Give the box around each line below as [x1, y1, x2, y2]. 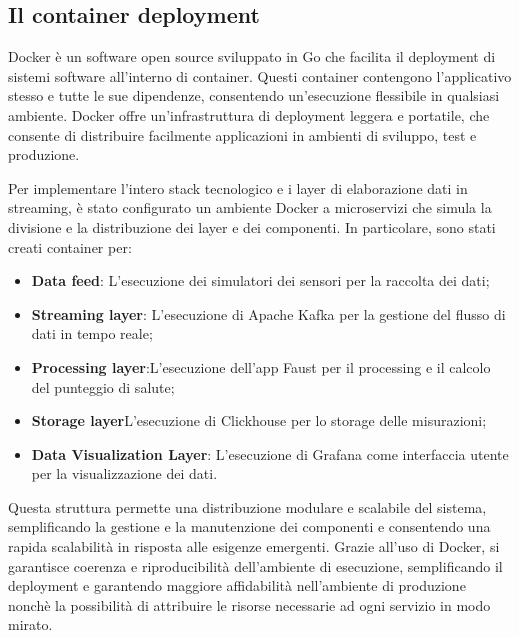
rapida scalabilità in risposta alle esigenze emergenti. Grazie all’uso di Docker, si [8, 536, 500, 557]
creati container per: [8, 236, 132, 257]
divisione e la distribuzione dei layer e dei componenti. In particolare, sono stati [8, 216, 496, 237]
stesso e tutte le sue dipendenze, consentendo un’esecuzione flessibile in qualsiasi [8, 85, 500, 106]
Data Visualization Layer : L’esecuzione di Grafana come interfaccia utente [31, 443, 509, 464]
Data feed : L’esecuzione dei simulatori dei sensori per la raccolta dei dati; [31, 270, 490, 291]
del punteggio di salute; [31, 376, 175, 397]
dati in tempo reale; [31, 323, 153, 344]
